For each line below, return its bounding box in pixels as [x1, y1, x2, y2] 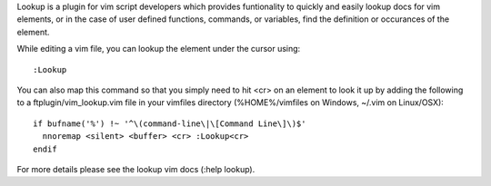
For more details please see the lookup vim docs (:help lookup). [16, 163, 256, 174]
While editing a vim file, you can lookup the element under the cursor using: [16, 44, 301, 54]
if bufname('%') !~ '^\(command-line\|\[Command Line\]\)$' [33, 118, 306, 129]
